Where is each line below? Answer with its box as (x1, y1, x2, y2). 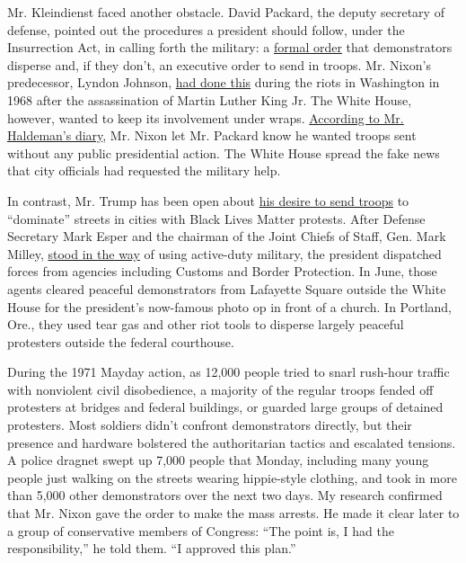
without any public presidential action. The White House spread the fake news (7, 143, 440, 162)
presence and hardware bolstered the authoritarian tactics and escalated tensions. (7, 433, 456, 451)
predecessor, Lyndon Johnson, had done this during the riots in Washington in (7, 73, 440, 92)
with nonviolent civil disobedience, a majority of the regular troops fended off (7, 380, 434, 398)
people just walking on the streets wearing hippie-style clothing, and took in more (7, 468, 457, 487)
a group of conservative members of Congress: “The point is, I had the (7, 521, 395, 540)
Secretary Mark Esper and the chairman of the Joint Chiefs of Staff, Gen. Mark (7, 227, 446, 246)
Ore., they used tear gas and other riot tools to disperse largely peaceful (7, 315, 404, 334)
